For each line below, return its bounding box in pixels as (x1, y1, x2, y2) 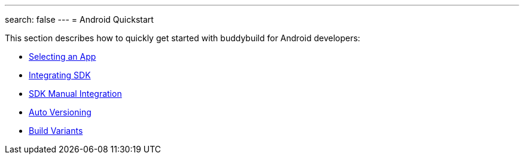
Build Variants (29, 126, 83, 136)
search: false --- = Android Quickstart (5, 14, 154, 25)
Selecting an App (29, 51, 96, 62)
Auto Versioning (29, 107, 92, 117)
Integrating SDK (29, 70, 91, 80)
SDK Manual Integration (29, 88, 122, 99)
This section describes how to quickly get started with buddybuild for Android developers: (5, 33, 361, 43)
